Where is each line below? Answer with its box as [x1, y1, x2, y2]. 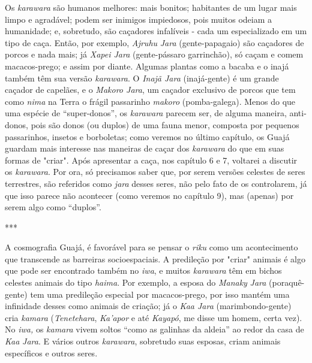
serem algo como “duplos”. [5, 201, 101, 213]
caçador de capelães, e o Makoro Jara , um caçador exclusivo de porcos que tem [5, 83, 296, 96]
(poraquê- [269, 276, 305, 289]
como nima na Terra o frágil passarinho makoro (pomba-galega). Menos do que [5, 95, 296, 107]
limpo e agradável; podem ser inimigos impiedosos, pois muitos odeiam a [5, 13, 272, 25]
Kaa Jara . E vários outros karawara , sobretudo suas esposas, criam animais [5, 335, 281, 347]
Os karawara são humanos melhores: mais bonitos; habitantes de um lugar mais [5, 1, 297, 13]
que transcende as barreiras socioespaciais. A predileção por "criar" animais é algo [5, 252, 305, 265]
